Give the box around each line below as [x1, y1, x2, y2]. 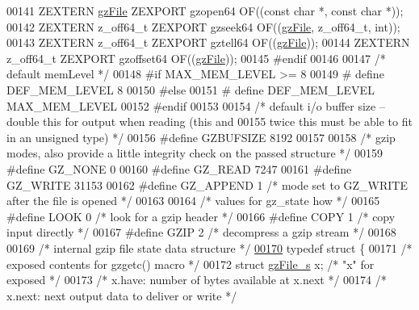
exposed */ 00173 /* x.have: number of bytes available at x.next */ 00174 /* [6, 271, 387, 288]
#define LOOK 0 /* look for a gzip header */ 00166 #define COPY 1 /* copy [6, 207, 396, 224]
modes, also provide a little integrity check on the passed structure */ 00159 [6, 145, 383, 161]
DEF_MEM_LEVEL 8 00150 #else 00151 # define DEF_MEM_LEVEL [6, 81, 375, 98]
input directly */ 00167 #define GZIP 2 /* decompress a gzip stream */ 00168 [6, 224, 396, 241]
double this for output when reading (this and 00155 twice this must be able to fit [6, 113, 413, 130]
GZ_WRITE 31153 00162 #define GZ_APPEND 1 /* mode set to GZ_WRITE [6, 176, 408, 193]
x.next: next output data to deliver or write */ [6, 287, 237, 304]
